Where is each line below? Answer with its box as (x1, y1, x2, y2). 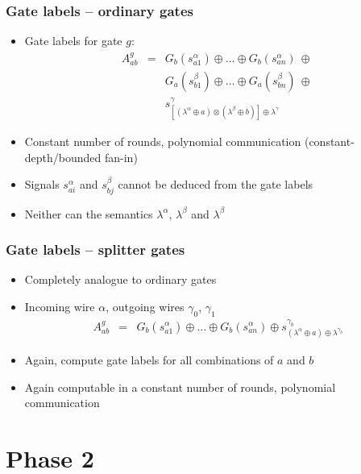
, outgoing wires (106, 297, 185, 314)
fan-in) (105, 148, 138, 165)
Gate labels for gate (24, 32, 122, 49)
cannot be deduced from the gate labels (118, 176, 313, 193)
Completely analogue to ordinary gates (24, 271, 217, 288)
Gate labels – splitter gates (6, 239, 185, 260)
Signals (24, 176, 60, 193)
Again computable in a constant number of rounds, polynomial (24, 378, 336, 395)
